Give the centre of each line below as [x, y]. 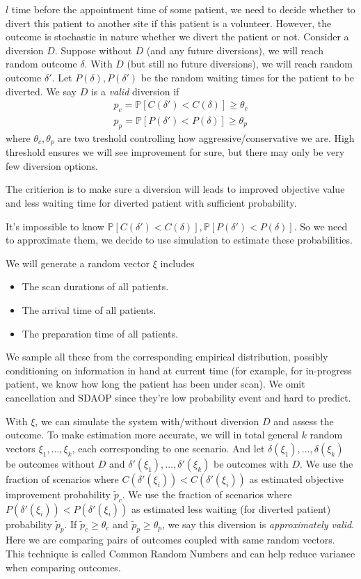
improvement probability [58, 494]
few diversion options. [52, 165]
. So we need [321, 226]
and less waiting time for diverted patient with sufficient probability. [151, 203]
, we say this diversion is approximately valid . [258, 524]
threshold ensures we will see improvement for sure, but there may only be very [175, 152]
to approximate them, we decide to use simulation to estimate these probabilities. [179, 240]
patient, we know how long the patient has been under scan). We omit [155, 384]
